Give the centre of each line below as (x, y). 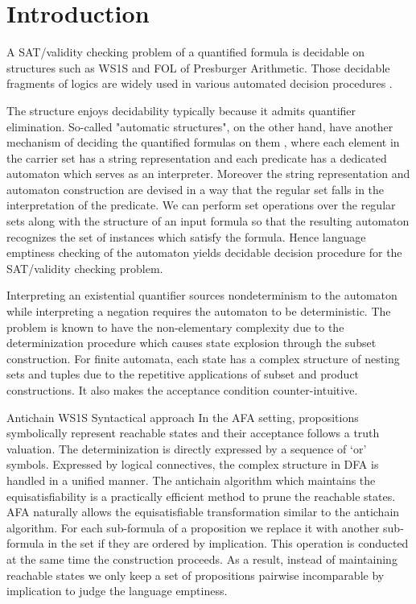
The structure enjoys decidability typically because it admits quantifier (181, 110)
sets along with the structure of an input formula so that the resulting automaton (208, 221)
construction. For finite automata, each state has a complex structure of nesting (203, 358)
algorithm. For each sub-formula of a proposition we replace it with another (193, 527)
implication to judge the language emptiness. (117, 591)
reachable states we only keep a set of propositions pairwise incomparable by (196, 575)
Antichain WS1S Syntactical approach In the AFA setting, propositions (183, 417)
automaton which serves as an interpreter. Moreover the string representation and (208, 174)
